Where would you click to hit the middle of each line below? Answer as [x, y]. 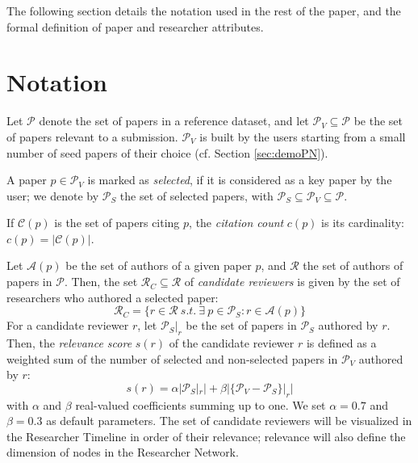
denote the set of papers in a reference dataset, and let [174, 121]
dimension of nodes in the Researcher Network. [123, 452]
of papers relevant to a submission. [92, 136]
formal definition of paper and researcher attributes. [135, 26]
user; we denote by [53, 195]
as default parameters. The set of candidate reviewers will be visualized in [229, 421]
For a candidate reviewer [68, 325]
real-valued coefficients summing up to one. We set [201, 404]
